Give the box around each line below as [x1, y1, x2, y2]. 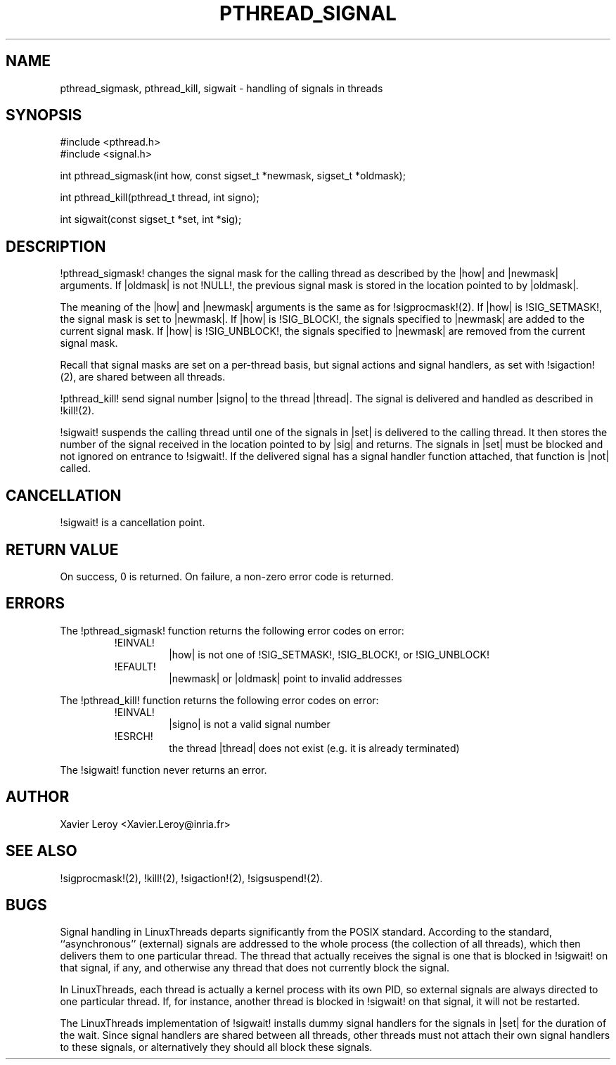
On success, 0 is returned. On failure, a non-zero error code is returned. [60, 570, 394, 582]
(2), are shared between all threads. [60, 371, 226, 383]
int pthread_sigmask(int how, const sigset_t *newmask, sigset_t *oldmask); [60, 170, 406, 182]
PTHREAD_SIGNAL [219, 1, 397, 25]
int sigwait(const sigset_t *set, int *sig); [60, 213, 242, 226]
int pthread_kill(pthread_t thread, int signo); [60, 191, 259, 204]
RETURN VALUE [6, 540, 119, 559]
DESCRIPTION [6, 237, 106, 255]
